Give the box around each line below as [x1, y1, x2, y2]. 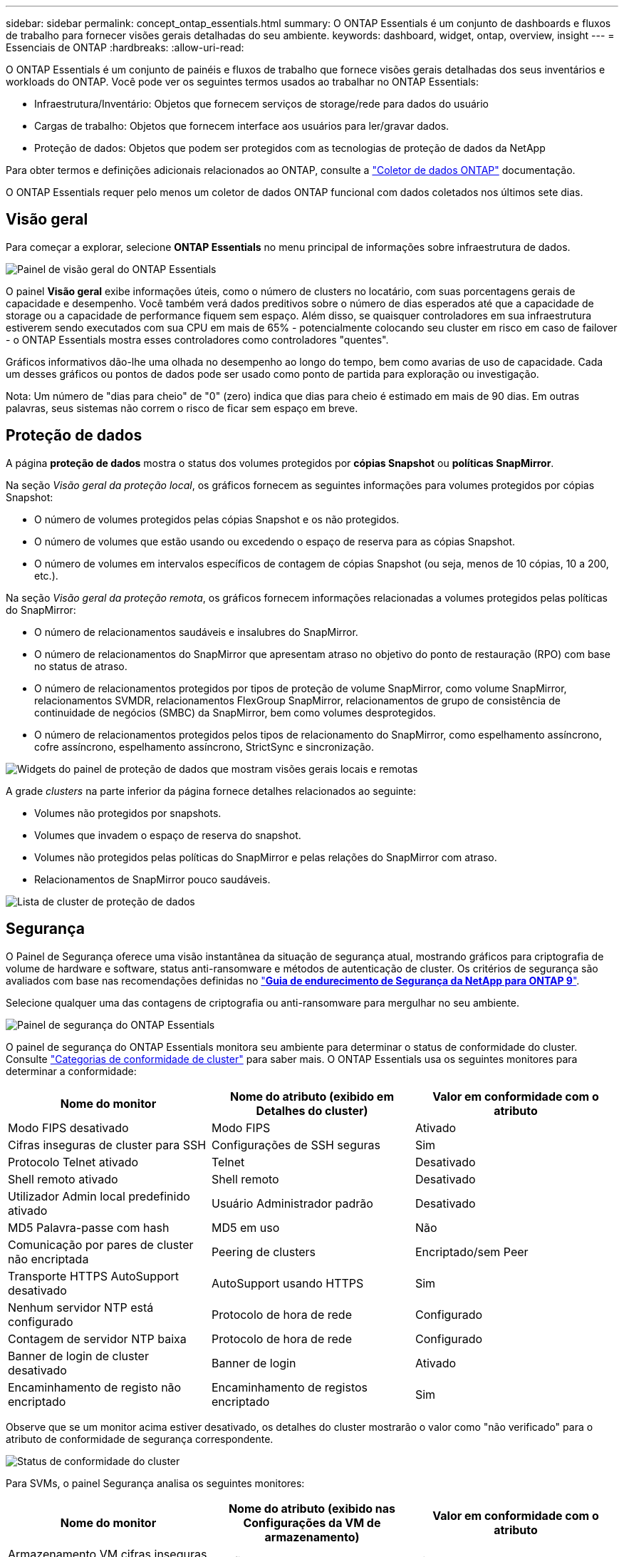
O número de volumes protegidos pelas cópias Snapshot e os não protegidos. [34, 513, 400, 525]
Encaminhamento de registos [211, 1379, 368, 1394]
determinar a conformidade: [6, 1064, 137, 1077]
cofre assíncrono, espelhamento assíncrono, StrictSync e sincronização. [34, 740, 374, 753]
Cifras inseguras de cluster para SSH [8, 1137, 207, 1152]
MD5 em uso [211, 1220, 280, 1235]
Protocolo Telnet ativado [8, 1154, 139, 1169]
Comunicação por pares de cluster [8, 1237, 194, 1252]
